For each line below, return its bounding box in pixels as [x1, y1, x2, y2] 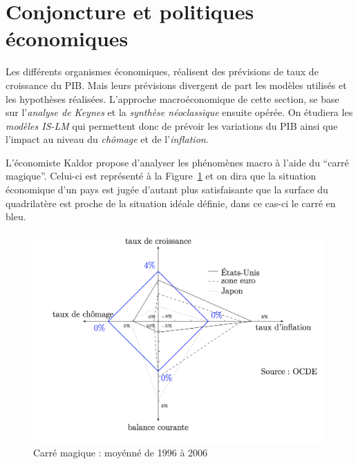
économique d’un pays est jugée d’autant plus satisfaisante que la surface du [6, 182, 328, 197]
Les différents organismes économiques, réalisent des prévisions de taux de [6, 64, 319, 79]
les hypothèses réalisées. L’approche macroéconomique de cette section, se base [6, 91, 339, 106]
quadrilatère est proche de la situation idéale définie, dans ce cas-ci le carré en [6, 195, 336, 210]
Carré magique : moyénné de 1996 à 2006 [33, 445, 208, 459]
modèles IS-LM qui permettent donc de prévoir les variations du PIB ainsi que [6, 118, 338, 133]
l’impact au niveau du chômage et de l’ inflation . [6, 132, 209, 146]
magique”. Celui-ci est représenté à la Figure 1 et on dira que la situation [6, 168, 317, 183]
